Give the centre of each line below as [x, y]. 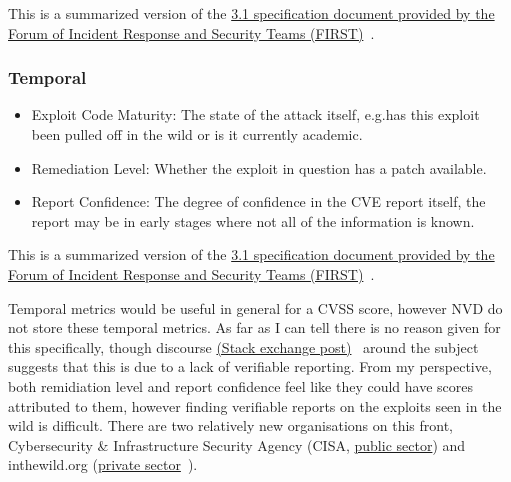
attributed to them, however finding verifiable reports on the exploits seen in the [255, 405]
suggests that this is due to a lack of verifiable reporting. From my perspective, [250, 366]
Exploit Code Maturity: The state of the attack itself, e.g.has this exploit [255, 114]
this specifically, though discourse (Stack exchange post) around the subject [243, 346]
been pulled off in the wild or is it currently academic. [197, 134]
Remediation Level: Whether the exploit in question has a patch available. [259, 167]
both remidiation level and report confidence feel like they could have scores [241, 385]
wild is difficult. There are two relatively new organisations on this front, [231, 425]
